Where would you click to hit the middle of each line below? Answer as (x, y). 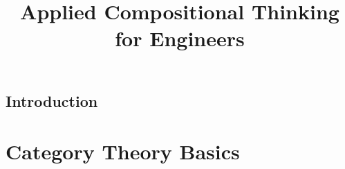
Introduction (52, 100)
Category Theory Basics (123, 151)
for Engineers (180, 38)
